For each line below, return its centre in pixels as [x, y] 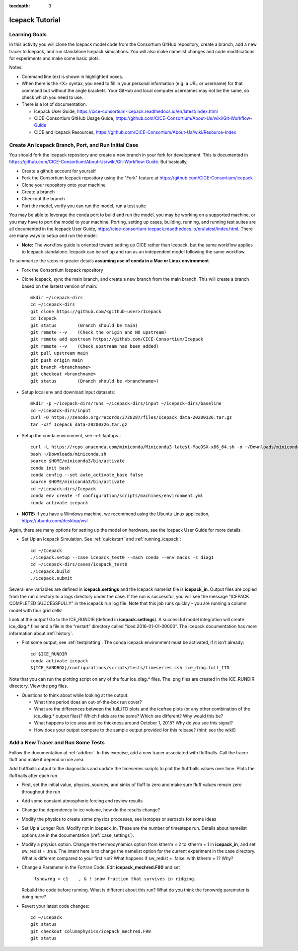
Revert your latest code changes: [55, 906]
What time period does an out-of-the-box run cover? [88, 702]
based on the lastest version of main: [60, 286]
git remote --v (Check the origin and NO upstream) [99, 332]
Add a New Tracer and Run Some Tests [57, 743]
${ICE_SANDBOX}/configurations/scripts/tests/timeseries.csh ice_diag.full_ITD [130, 668]
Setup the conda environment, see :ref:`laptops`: [71, 436]
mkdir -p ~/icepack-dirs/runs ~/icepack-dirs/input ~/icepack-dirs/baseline [126, 403]
